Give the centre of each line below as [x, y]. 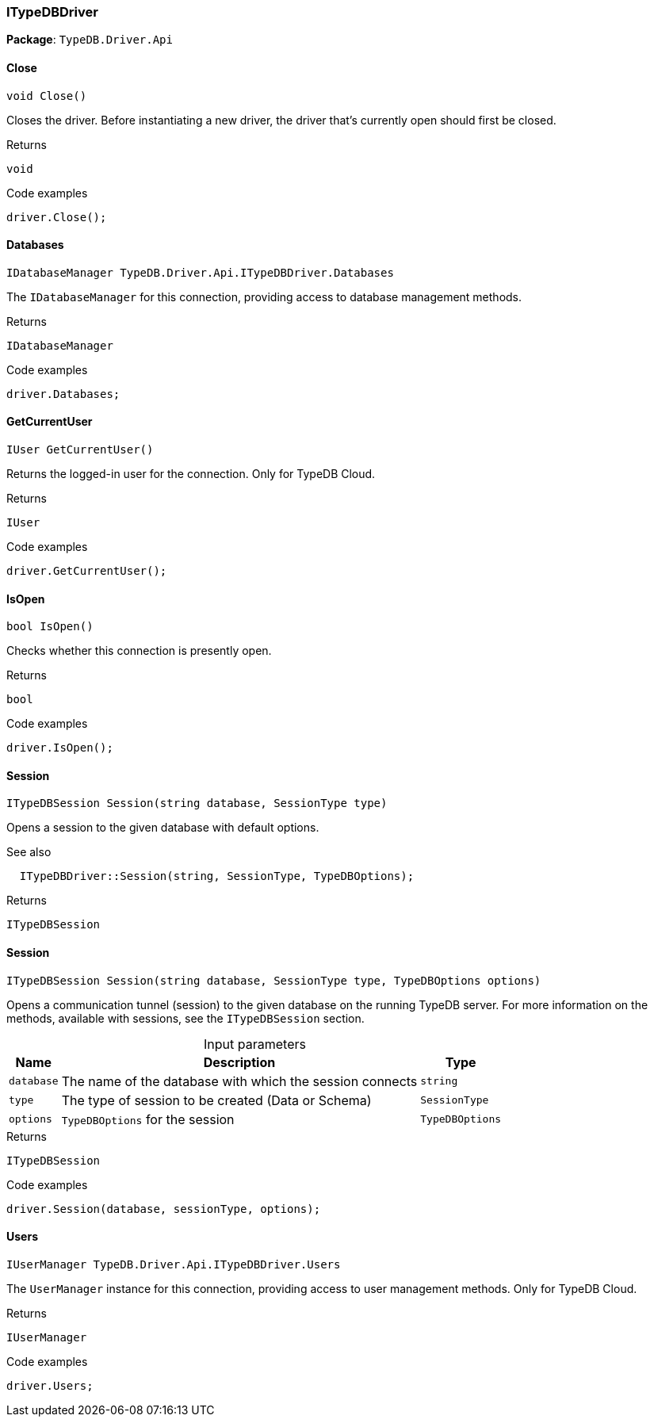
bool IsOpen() [50, 627]
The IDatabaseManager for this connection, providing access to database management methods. [264, 296]
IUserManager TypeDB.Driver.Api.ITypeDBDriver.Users [174, 1264]
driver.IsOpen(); [60, 748]
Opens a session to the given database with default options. [163, 828]
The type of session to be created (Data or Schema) [216, 1100]
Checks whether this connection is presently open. [139, 651]
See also [29, 852]
